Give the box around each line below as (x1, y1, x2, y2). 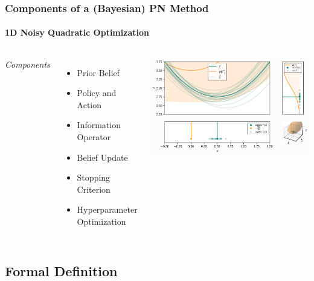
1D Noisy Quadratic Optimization (5, 26, 149, 39)
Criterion (77, 182, 111, 195)
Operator (77, 131, 111, 143)
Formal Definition (5, 261, 118, 280)
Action (77, 98, 102, 111)
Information (77, 118, 121, 131)
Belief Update (77, 150, 128, 163)
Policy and (77, 86, 117, 99)
